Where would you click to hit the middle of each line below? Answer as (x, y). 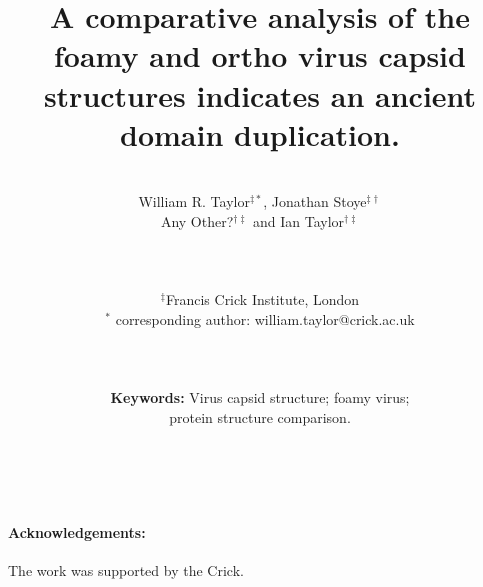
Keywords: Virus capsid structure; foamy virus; (260, 397)
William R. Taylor (194, 201)
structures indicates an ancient (260, 94)
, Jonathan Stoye (315, 201)
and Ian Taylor (298, 220)
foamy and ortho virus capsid (260, 55)
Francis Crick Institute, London (262, 299)
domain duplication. (260, 133)
